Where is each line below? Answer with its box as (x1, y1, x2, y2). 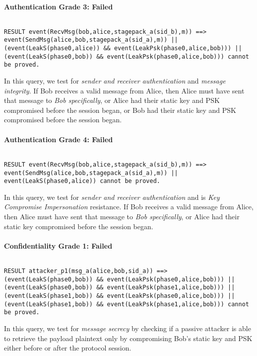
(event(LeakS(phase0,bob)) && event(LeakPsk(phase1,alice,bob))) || (4, 284, 235, 291)
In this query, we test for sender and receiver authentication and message (4, 76, 226, 86)
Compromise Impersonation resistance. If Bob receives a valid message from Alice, (4, 201, 254, 212)
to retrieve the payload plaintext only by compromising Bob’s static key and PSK (4, 333, 253, 343)
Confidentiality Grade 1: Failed (4, 240, 113, 251)
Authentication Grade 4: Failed (4, 134, 113, 144)
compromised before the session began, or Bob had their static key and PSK (4, 104, 236, 115)
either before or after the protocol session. (4, 343, 131, 353)
